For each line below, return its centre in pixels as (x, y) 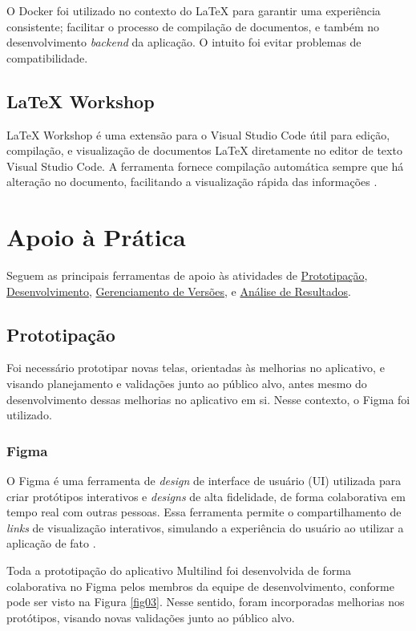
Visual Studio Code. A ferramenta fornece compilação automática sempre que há (205, 166)
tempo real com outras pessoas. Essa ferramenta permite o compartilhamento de (204, 512)
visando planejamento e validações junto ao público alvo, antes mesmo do (187, 384)
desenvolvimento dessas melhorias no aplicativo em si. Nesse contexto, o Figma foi (208, 399)
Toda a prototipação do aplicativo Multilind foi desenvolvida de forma (179, 570)
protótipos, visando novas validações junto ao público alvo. (151, 617)
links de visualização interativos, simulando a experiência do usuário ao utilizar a (205, 527)
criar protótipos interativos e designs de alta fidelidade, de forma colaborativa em (206, 496)
